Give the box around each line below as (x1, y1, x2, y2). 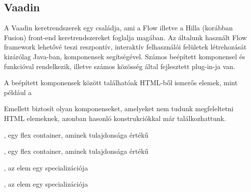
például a (4, 87, 32, 97)
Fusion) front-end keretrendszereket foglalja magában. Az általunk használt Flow (4, 32, 247, 42)
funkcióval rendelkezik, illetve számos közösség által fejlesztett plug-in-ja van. (4, 61, 235, 71)
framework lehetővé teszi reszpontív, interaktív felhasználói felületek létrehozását (4, 42, 247, 52)
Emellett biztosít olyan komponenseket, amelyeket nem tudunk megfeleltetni (4, 103, 234, 114)
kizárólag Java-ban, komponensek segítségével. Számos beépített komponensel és (4, 51, 245, 61)
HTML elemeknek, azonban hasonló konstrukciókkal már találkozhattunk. (4, 113, 226, 123)
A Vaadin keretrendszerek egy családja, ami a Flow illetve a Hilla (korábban (4, 23, 233, 33)
